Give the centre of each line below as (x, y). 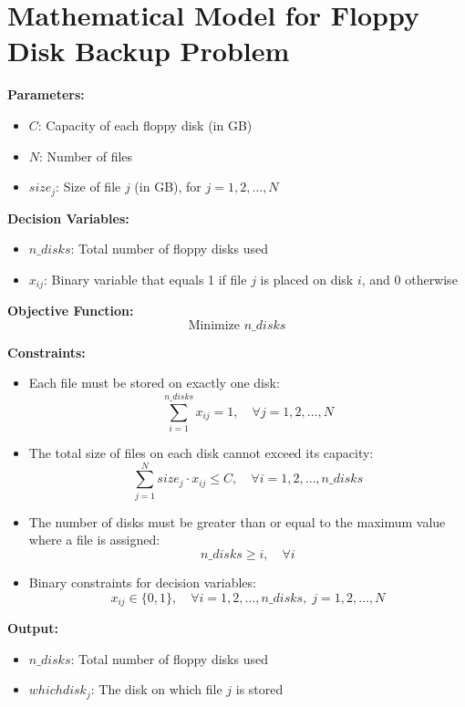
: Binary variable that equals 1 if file (145, 279)
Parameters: (46, 94)
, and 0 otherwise (409, 279)
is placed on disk (307, 279)
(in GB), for (168, 187)
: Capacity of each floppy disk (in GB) (145, 125)
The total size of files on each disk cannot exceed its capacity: (201, 453)
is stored (259, 689)
